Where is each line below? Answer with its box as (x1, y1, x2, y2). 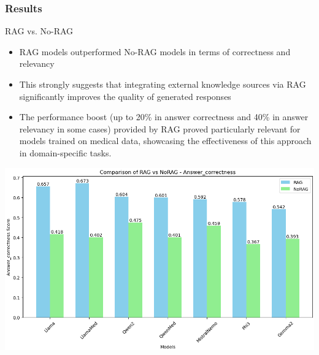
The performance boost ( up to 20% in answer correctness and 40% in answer (19, 110, 309, 123)
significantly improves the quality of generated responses (19, 90, 231, 102)
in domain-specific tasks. (19, 146, 112, 159)
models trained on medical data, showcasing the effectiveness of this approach (19, 134, 312, 147)
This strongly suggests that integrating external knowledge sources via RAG (19, 78, 306, 90)
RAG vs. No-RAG (5, 25, 74, 37)
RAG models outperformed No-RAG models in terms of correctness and (19, 45, 291, 58)
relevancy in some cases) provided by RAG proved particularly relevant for (19, 122, 301, 135)
